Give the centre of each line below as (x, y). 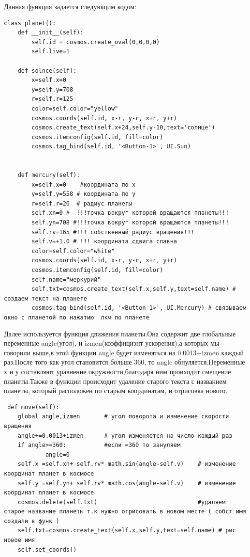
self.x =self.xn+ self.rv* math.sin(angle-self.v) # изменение (127, 464)
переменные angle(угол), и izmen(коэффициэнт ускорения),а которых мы (112, 343)
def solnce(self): (47, 71)
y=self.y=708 (52, 89)
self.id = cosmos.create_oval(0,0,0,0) (96, 42)
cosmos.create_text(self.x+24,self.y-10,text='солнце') (123, 128)
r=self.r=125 (52, 99)
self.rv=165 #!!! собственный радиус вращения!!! (113, 232)
